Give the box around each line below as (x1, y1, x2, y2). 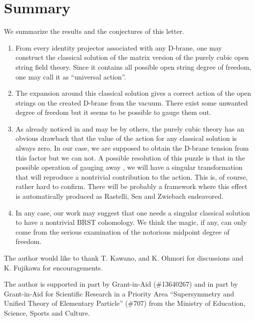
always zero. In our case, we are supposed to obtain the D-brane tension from (15, 143, 249, 153)
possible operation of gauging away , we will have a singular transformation (15, 162, 243, 172)
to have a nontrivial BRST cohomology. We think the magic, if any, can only (15, 217, 247, 227)
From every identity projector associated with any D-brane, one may (15, 42, 222, 53)
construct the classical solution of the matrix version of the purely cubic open (15, 52, 249, 62)
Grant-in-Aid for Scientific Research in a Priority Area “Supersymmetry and (4, 288, 234, 298)
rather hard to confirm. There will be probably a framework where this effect (15, 181, 248, 191)
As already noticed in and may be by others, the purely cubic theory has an (15, 123, 244, 134)
